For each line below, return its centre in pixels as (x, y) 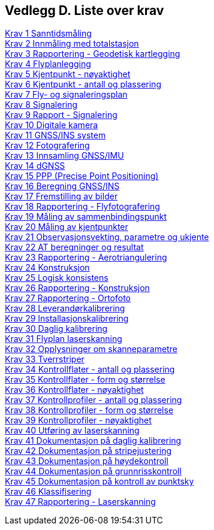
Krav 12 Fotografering (47, 146)
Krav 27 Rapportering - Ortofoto (68, 298)
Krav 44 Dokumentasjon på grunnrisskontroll (93, 471)
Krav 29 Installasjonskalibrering (67, 319)
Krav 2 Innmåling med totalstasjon (72, 44)
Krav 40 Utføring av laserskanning (72, 431)
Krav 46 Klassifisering (48, 492)
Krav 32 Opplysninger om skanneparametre (91, 349)
